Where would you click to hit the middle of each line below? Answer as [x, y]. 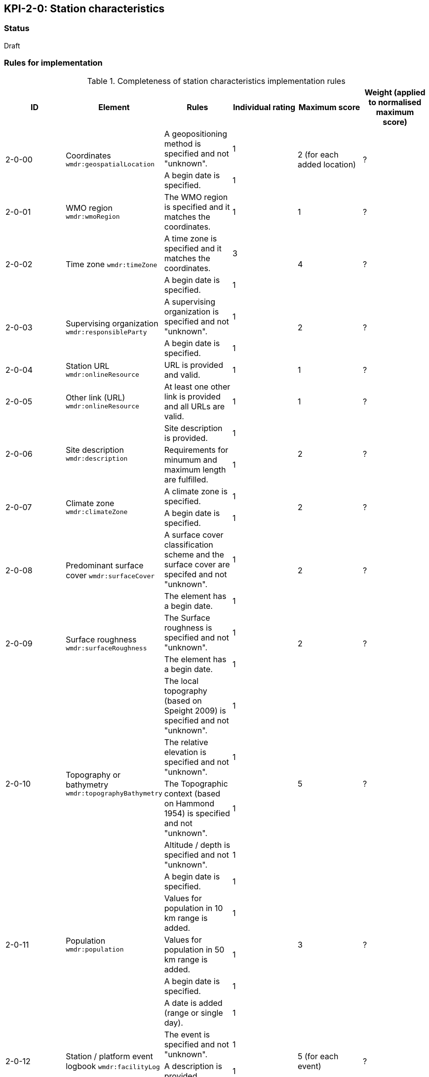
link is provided [192, 396]
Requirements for [196, 450]
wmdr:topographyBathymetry [114, 794]
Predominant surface [105, 565]
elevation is [185, 752]
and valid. [182, 375]
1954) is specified [197, 813]
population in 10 [194, 908]
